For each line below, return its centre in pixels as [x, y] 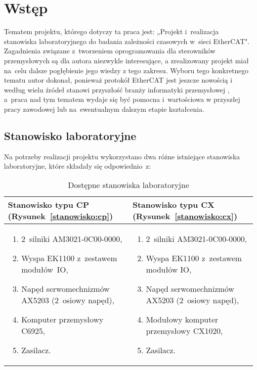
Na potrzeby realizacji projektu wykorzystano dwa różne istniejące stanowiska [122, 156]
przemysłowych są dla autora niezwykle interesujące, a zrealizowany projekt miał [127, 60]
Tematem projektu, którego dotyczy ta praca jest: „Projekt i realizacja [111, 31]
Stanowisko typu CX [173, 204]
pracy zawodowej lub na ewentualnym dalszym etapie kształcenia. [104, 109]
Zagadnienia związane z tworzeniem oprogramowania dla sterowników [110, 51]
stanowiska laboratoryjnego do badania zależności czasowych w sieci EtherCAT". [127, 41]
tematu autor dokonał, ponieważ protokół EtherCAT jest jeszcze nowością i [118, 80]
